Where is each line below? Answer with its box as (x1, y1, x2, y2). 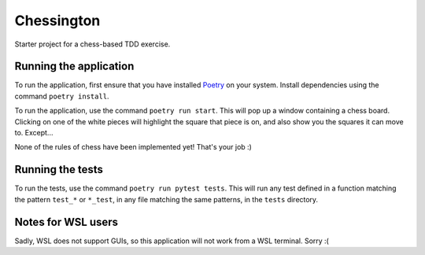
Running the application (14, 60, 135, 73)
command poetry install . (14, 91, 109, 101)
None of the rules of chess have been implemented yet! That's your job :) (14, 142, 252, 152)
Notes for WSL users (14, 215, 118, 228)
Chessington (14, 12, 101, 29)
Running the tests (14, 163, 104, 176)
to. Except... (14, 128, 54, 138)
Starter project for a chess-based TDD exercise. (14, 39, 171, 49)
